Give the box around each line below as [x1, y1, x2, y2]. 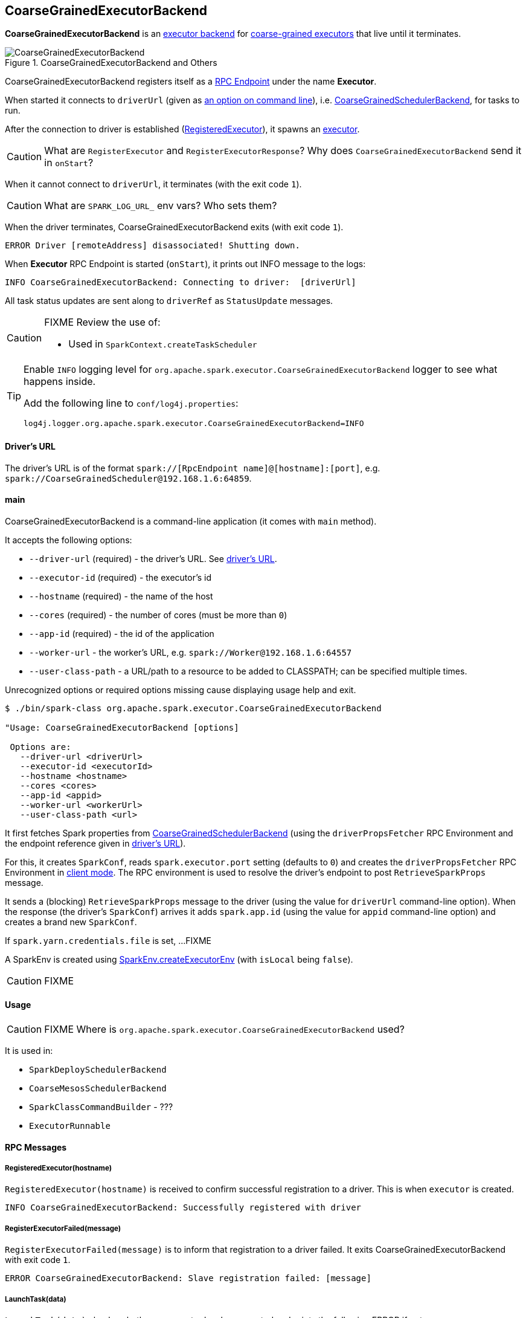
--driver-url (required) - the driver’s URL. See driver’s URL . [29, 553, 277, 564]
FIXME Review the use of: [44, 316, 161, 329]
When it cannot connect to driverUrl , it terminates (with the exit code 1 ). [5, 179, 302, 190]
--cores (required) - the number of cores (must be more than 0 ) [29, 609, 287, 620]
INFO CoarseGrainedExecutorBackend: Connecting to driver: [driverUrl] [5, 277, 356, 288]
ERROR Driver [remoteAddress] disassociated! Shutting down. [5, 241, 300, 251]
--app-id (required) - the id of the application [29, 628, 214, 639]
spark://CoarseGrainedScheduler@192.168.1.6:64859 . [5, 473, 252, 483]
